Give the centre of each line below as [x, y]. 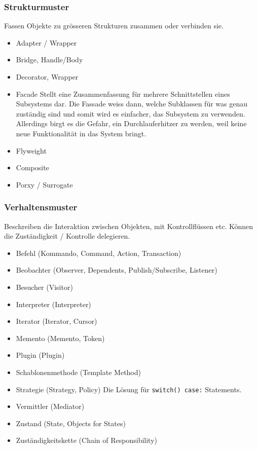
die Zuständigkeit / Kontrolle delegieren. [67, 236]
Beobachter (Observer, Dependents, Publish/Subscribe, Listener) [117, 270]
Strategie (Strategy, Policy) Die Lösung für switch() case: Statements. [129, 389]
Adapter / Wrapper [46, 42]
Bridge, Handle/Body [49, 60]
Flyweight [31, 150]
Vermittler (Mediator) [50, 406]
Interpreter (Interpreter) [53, 304]
